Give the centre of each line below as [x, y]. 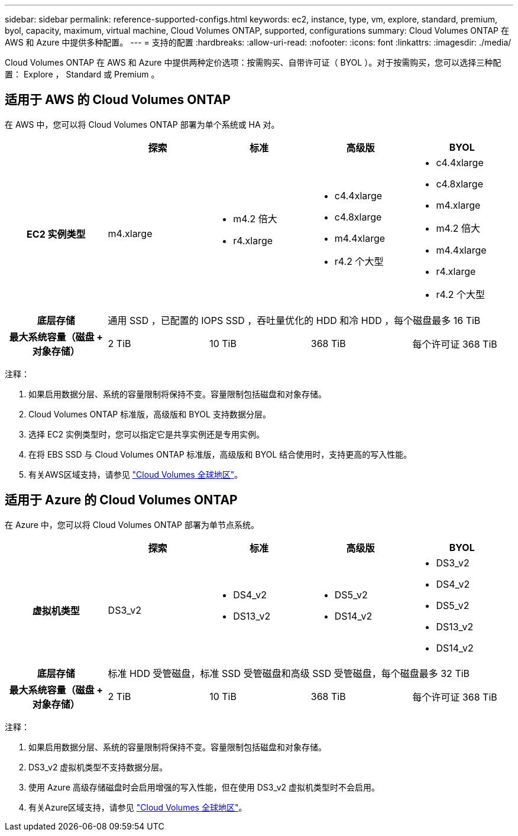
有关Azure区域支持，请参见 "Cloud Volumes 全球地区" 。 [138, 807]
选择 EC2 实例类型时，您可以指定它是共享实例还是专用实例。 [147, 434]
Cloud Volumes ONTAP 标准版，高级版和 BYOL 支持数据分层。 [150, 414]
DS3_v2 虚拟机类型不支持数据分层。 [98, 767]
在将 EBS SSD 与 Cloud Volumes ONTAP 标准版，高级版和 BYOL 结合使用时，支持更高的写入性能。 [220, 454]
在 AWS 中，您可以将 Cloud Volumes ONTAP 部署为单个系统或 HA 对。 [142, 124]
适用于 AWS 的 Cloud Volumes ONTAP [118, 100]
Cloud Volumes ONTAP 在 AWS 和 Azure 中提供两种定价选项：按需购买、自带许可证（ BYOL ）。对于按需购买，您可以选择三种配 [253, 62]
